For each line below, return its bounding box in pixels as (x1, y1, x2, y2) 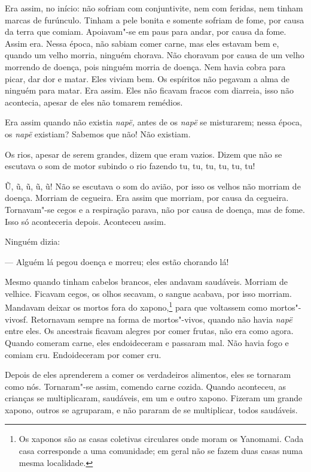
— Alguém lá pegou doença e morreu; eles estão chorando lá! (5, 255, 229, 267)
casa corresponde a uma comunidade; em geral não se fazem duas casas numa (19, 444, 303, 457)
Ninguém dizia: (5, 235, 60, 248)
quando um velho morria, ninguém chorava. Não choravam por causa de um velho (5, 49, 304, 61)
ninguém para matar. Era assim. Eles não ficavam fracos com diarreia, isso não (5, 84, 294, 97)
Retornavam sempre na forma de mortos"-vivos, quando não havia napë (31, 312, 292, 325)
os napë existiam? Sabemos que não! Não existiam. (5, 127, 191, 140)
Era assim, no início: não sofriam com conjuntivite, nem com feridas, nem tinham (5, 2, 303, 14)
